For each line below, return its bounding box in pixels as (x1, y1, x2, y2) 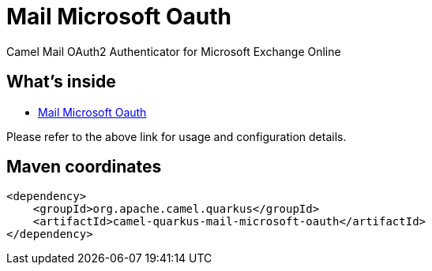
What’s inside (6, 72, 116, 92)
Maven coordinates (6, 157, 162, 177)
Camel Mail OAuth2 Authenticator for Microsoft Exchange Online (6, 44, 341, 58)
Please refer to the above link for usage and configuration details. (6, 129, 347, 143)
